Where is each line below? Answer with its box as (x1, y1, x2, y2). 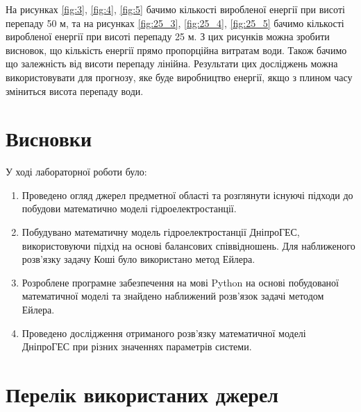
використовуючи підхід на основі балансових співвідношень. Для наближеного (22, 238, 355, 252)
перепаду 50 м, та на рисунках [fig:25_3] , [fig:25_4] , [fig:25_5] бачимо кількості (6, 15, 344, 30)
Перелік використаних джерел (6, 380, 279, 408)
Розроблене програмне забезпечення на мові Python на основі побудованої (22, 275, 339, 289)
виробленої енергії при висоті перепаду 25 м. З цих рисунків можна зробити (6, 29, 330, 44)
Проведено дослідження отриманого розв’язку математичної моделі (22, 325, 306, 340)
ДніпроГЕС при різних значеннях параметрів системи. (22, 339, 252, 354)
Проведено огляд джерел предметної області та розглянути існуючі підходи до (22, 187, 353, 202)
